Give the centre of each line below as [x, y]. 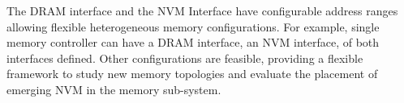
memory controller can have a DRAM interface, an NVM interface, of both [193, 42]
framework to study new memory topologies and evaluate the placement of [192, 74]
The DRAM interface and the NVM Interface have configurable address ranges [202, 10]
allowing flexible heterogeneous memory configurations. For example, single [193, 26]
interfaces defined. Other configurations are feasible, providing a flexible [185, 58]
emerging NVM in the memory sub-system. [114, 89]
